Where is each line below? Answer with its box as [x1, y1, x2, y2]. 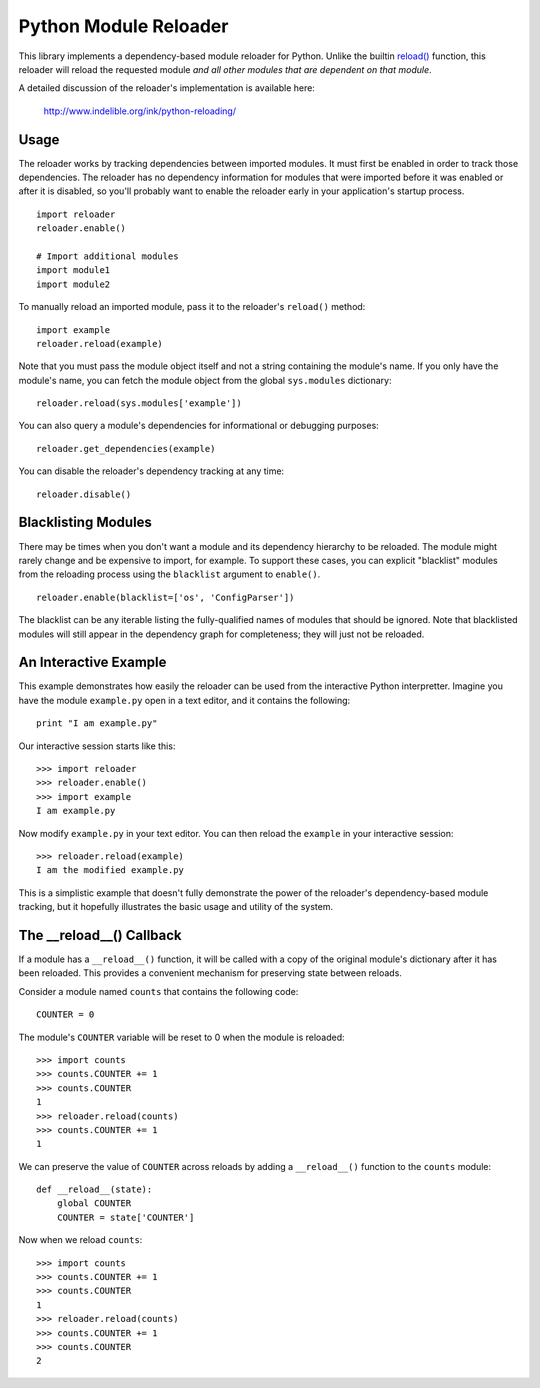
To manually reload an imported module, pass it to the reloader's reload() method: [18, 301, 366, 313]
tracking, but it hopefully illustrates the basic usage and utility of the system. [18, 901, 334, 913]
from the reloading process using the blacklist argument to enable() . [18, 568, 321, 580]
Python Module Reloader [18, 15, 229, 37]
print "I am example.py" [36, 718, 158, 729]
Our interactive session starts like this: [18, 740, 176, 752]
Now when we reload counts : [18, 1234, 143, 1246]
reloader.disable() [36, 488, 132, 500]
